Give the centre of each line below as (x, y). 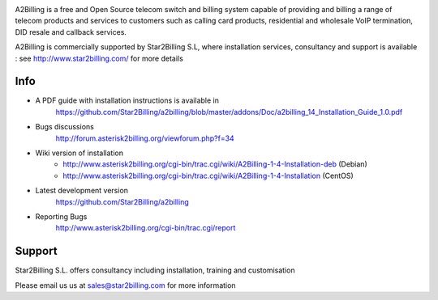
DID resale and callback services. (71, 32)
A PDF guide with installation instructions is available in (127, 100)
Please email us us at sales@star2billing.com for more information (125, 285)
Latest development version (82, 191)
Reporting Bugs (61, 216)
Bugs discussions (65, 127)
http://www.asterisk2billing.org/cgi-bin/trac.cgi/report (146, 228)
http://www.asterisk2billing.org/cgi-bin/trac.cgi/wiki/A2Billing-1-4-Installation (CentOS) (208, 175)
